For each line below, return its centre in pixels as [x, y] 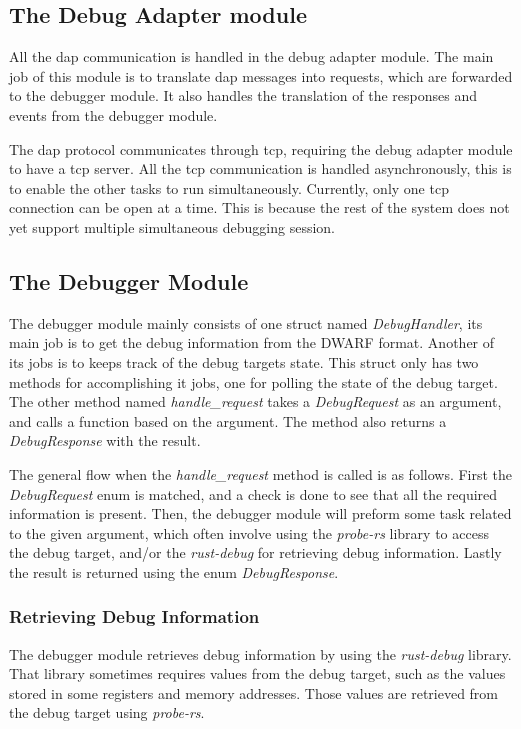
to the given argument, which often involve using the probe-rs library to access [249, 532]
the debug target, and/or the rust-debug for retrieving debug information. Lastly [255, 552]
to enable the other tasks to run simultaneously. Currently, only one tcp [229, 187]
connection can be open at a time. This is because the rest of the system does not [259, 207]
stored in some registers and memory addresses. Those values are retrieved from [254, 692]
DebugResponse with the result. [105, 440]
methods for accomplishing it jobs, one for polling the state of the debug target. [253, 381]
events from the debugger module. [113, 114]
